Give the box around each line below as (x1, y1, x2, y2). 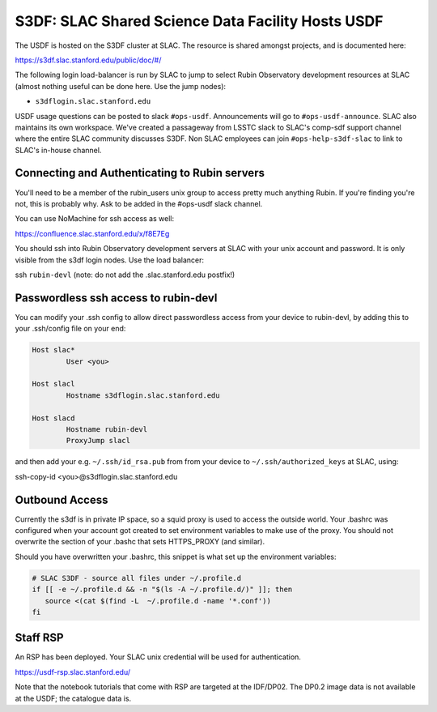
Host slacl (32, 379, 75, 389)
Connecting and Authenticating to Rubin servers (15, 166, 265, 180)
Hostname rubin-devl (66, 424, 148, 433)
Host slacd (32, 413, 75, 423)
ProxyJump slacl (66, 436, 131, 446)
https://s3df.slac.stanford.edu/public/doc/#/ (15, 55, 162, 65)
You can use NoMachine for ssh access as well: (15, 214, 174, 224)
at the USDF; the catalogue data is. (15, 693, 132, 703)
